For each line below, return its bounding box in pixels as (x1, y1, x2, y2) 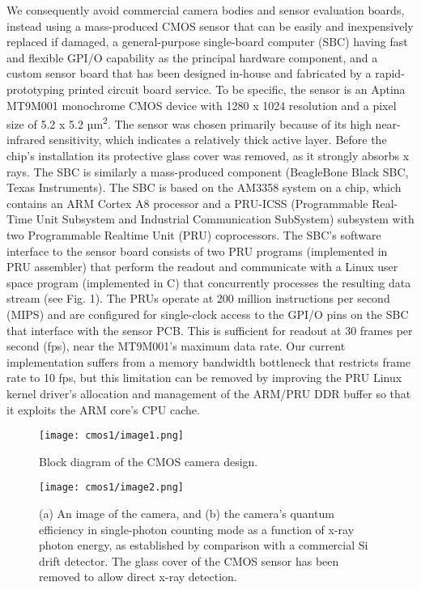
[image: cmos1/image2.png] (39, 482, 184, 494)
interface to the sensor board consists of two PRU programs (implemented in (6, 242, 388, 259)
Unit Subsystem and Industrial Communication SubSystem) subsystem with (36, 210, 415, 227)
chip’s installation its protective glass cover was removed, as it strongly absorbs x (6, 147, 410, 163)
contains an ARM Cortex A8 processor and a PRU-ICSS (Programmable (6, 194, 368, 211)
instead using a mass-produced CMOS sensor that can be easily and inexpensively (6, 17, 414, 34)
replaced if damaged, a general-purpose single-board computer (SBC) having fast (6, 33, 408, 50)
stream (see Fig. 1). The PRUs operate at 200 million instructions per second (6, 290, 390, 307)
